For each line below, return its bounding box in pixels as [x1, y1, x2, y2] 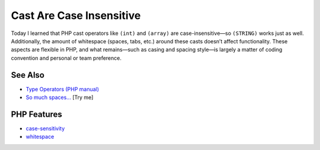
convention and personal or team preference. [11, 54, 121, 62]
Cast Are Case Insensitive [11, 9, 141, 22]
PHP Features [11, 109, 62, 119]
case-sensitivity [25, 125, 65, 132]
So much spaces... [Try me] [25, 94, 94, 101]
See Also [11, 70, 44, 80]
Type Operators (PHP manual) [25, 85, 100, 92]
